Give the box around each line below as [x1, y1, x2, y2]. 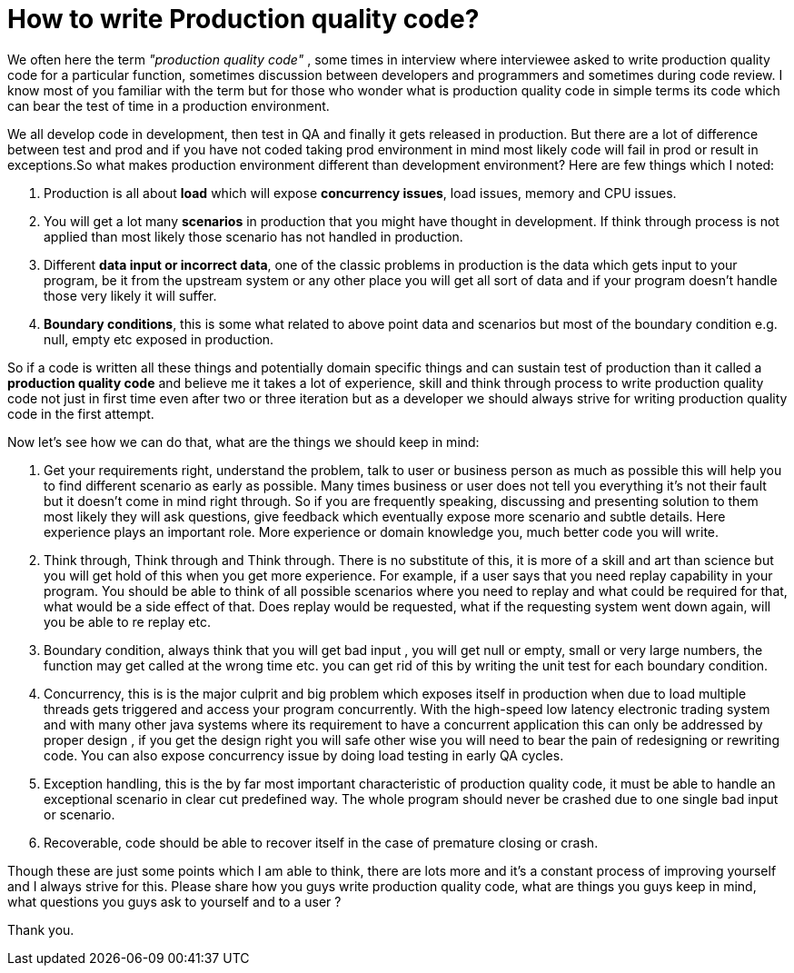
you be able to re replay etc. [44, 613, 211, 630]
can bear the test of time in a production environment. [7, 97, 330, 114]
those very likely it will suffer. [44, 287, 217, 303]
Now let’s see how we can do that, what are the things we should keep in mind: [7, 433, 480, 450]
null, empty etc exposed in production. [44, 331, 274, 347]
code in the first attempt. [7, 405, 154, 422]
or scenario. [44, 806, 115, 822]
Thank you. [7, 921, 74, 938]
